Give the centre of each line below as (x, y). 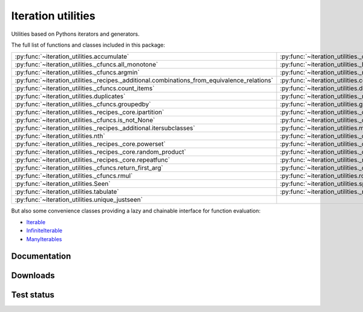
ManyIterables (44, 239)
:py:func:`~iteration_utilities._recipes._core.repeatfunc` (93, 160)
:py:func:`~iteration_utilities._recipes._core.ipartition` (90, 112)
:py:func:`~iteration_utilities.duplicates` (70, 96)
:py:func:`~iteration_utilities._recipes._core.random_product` (100, 152)
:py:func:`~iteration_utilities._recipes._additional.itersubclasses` (105, 128)
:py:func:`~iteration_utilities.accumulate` (72, 56)
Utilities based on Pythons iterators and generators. (75, 34)
